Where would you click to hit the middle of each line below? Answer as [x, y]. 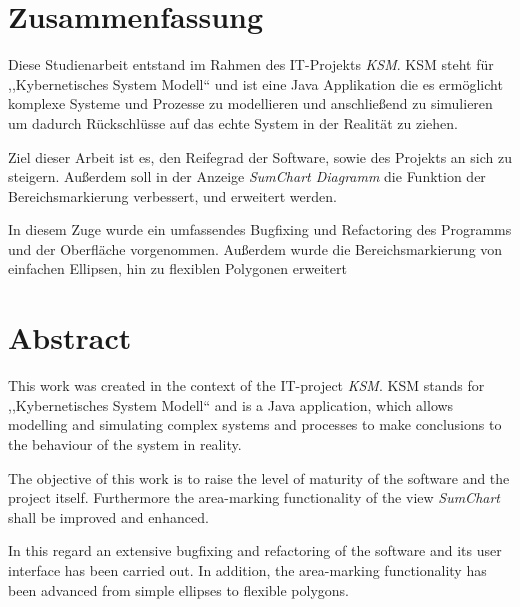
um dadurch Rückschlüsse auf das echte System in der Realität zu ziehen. [233, 122]
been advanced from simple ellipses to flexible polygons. [179, 589]
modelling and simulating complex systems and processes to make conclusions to [255, 424]
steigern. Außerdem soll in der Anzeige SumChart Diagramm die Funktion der [247, 176]
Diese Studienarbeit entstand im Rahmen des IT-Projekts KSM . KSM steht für [251, 64]
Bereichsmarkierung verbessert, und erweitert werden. [172, 195]
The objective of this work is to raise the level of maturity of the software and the [259, 477]
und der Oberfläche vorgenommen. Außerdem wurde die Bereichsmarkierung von [255, 248]
